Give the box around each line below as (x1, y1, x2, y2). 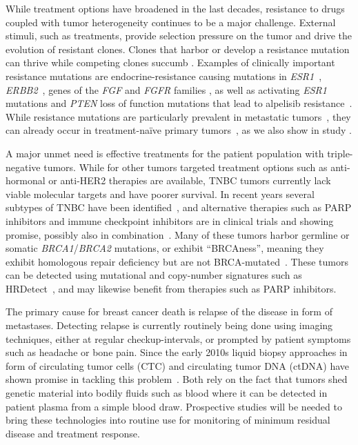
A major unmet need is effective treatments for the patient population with (6, 146, 324, 160)
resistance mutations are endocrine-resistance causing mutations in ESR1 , (6, 68, 322, 83)
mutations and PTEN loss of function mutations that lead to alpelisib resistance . (6, 96, 352, 110)
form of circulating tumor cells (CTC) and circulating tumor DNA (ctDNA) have (6, 358, 350, 373)
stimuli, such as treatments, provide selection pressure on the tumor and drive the (6, 28, 352, 43)
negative (6, 159, 41, 174)
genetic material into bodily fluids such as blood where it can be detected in (6, 386, 328, 400)
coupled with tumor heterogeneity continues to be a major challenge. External (6, 14, 336, 29)
